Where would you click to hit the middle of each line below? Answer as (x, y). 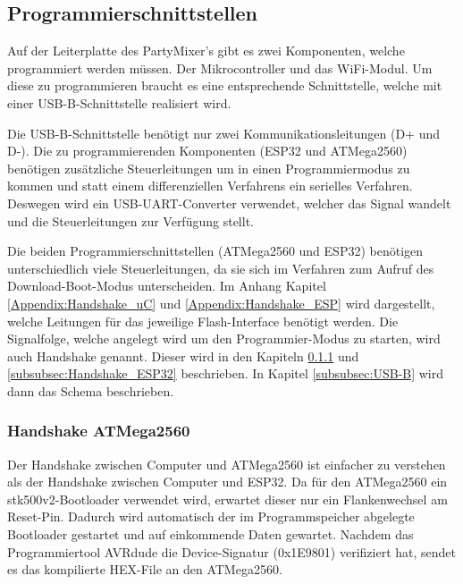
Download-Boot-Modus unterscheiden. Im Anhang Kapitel (167, 286)
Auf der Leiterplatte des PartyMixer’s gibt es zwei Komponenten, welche (206, 51)
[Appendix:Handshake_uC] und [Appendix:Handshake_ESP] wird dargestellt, (221, 303)
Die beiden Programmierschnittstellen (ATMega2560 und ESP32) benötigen (215, 251)
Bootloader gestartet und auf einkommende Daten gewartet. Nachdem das (210, 534)
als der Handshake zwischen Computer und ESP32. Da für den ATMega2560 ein (227, 482)
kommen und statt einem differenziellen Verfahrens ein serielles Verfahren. (210, 186)
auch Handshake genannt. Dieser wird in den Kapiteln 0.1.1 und (183, 355)
